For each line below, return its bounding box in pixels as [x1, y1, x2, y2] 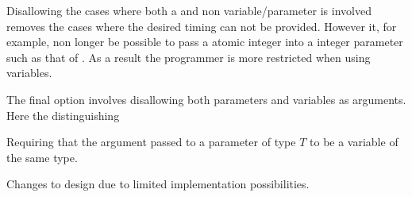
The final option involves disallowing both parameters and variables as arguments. [6, 91, 406, 107]
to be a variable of [310, 133, 399, 150]
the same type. [6, 149, 78, 165]
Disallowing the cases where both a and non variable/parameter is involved [6, 2, 372, 18]
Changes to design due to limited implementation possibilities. [6, 176, 310, 192]
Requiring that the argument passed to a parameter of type [6, 133, 296, 150]
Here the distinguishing [6, 106, 120, 123]
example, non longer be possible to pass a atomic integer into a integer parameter [6, 33, 403, 50]
